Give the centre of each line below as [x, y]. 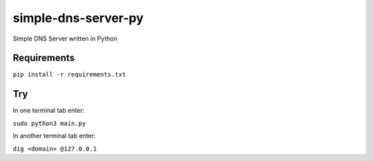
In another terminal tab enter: [54, 136]
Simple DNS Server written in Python [65, 39]
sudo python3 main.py [49, 123]
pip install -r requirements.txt [69, 75]
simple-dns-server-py [78, 18]
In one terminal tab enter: [49, 111]
